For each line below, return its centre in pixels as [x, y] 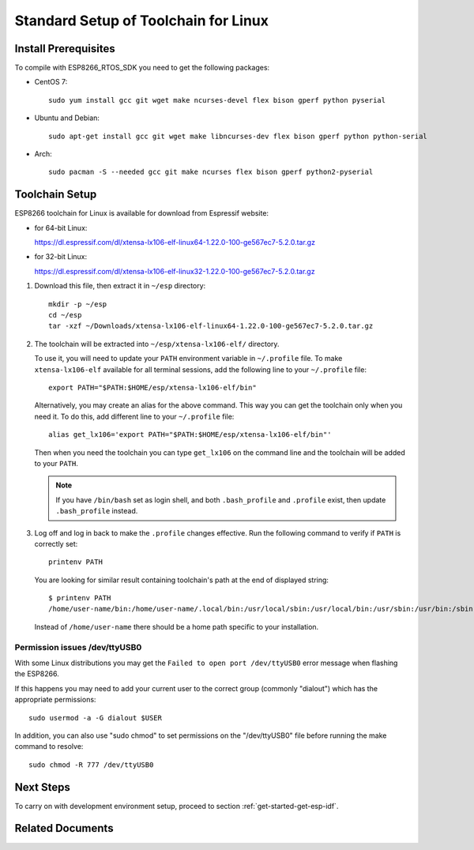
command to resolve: [49, 747]
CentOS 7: [51, 82]
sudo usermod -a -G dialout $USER [95, 718]
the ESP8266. [37, 674]
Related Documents [64, 828]
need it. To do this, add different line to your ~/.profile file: [134, 416]
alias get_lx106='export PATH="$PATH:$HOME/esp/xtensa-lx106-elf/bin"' [190, 435]
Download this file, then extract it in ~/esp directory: [120, 286]
